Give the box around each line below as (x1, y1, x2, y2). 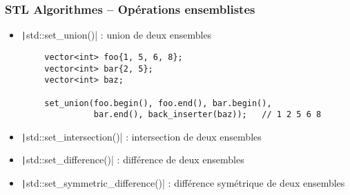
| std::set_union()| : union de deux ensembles (21, 28, 212, 42)
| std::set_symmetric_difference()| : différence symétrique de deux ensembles (21, 176, 345, 190)
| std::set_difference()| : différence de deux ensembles (21, 152, 244, 167)
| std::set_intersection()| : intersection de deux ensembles (21, 129, 262, 143)
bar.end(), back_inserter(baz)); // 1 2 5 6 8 (93, 110, 322, 120)
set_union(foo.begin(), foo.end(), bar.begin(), (44, 98, 272, 108)
